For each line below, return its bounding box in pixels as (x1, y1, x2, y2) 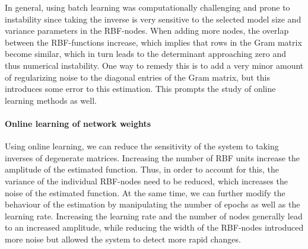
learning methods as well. (5, 94, 97, 106)
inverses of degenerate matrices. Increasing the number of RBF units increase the (5, 151, 300, 164)
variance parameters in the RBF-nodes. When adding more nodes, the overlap (5, 24, 289, 37)
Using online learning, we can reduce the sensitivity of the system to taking (5, 140, 279, 152)
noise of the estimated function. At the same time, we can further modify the (5, 186, 285, 199)
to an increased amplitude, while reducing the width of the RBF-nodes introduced (5, 221, 304, 234)
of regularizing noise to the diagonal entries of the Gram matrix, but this (5, 71, 270, 83)
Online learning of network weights (5, 117, 151, 129)
